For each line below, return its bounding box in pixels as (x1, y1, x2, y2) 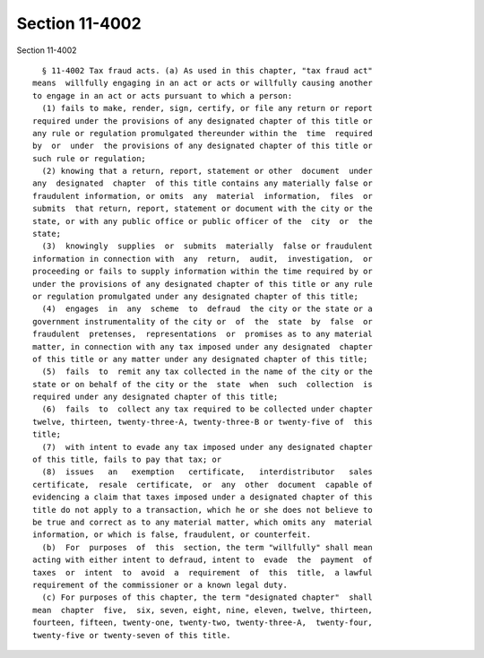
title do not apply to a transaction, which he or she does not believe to (32, 505, 373, 515)
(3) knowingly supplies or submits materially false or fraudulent (41, 241, 373, 251)
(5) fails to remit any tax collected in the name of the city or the (41, 367, 373, 377)
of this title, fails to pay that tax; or (32, 455, 222, 465)
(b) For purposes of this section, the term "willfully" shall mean (41, 542, 373, 552)
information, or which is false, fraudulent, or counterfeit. (32, 530, 312, 540)
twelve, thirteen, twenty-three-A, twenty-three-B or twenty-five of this (32, 417, 373, 427)
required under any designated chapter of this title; (32, 392, 279, 403)
